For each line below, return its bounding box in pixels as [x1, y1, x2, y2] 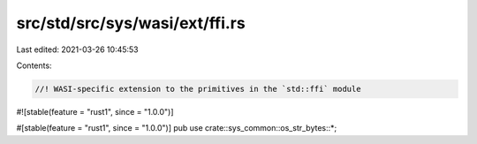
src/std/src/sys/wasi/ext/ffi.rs [16, 13, 246, 33]
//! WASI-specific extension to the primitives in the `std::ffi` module [34, 84, 361, 94]
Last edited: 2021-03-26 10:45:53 [16, 44, 139, 55]
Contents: [16, 60, 52, 71]
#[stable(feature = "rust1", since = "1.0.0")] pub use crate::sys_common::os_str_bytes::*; [16, 123, 337, 133]
